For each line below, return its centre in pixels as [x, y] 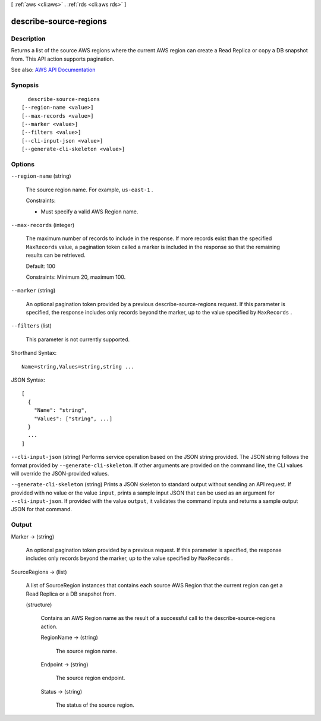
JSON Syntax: [28, 380]
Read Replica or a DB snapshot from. [71, 594]
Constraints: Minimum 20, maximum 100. [76, 277]
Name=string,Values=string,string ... [78, 366]
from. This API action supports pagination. [63, 59]
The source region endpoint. [90, 678]
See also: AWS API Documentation [53, 70]
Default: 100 [41, 266]
